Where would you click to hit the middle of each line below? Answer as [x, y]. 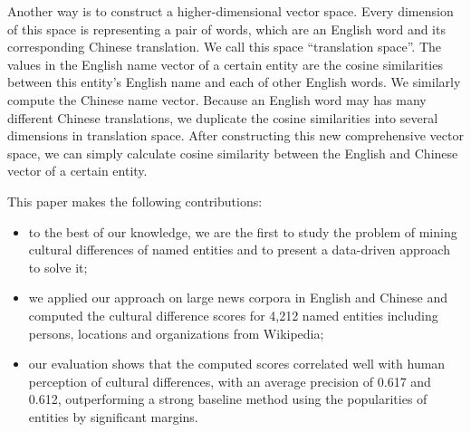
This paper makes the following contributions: [135, 201]
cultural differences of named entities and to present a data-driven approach [239, 250]
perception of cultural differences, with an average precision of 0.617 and [230, 381]
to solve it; [58, 267]
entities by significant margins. [113, 416]
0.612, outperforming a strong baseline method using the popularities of [228, 399]
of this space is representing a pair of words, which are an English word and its [226, 29]
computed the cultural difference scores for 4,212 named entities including [233, 315]
